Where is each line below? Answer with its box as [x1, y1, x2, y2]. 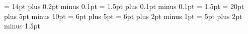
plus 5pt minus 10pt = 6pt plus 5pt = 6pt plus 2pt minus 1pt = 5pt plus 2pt [4, 10, 242, 21]
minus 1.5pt [4, 20, 41, 31]
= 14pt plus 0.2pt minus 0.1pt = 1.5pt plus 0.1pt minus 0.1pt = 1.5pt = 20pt [4, 1, 244, 11]
